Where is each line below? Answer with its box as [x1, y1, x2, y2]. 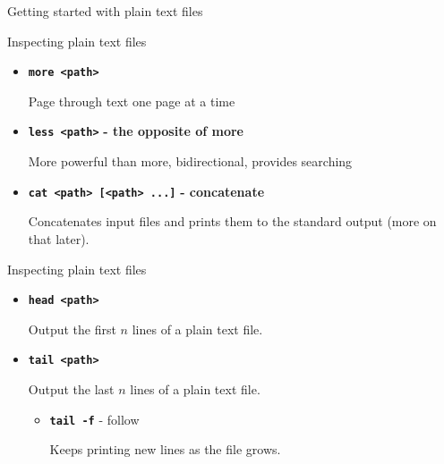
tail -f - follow [49, 409, 140, 428]
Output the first [28, 319, 116, 338]
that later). [28, 229, 90, 248]
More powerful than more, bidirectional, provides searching [28, 152, 353, 171]
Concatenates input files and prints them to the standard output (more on [28, 212, 437, 231]
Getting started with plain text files [7, 2, 203, 20]
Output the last [28, 380, 115, 399]
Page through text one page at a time [28, 91, 235, 110]
